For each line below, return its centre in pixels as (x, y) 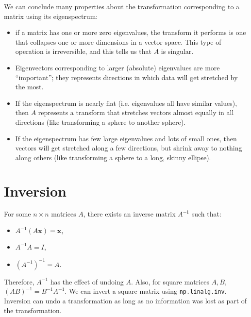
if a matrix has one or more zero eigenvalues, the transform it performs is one (131, 32)
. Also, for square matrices (170, 281)
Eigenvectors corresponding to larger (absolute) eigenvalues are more (117, 67)
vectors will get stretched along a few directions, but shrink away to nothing (129, 148)
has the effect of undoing (87, 281)
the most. (29, 87)
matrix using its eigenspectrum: (51, 16)
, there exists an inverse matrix (129, 214)
